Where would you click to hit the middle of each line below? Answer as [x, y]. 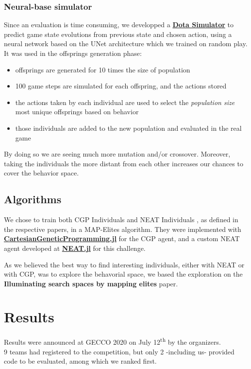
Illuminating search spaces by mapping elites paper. [91, 283]
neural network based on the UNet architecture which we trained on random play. [126, 44]
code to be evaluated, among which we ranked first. [80, 361]
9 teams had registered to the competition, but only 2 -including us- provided [119, 351]
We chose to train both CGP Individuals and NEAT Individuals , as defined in [121, 220]
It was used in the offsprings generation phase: [73, 53]
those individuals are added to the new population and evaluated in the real [128, 128]
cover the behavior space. [42, 173]
